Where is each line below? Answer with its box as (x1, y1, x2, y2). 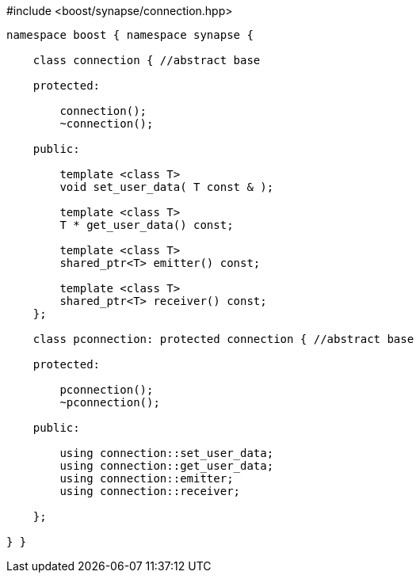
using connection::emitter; (59, 472, 234, 485)
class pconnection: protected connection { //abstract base (32, 333, 414, 345)
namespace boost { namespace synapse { (6, 29, 254, 41)
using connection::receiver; (59, 485, 241, 497)
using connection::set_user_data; (59, 447, 274, 459)
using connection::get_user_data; (59, 459, 274, 472)
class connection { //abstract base (32, 54, 261, 67)
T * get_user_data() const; (59, 219, 234, 231)
